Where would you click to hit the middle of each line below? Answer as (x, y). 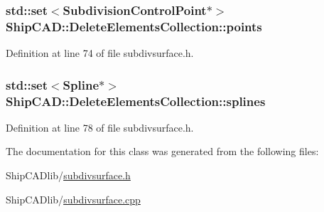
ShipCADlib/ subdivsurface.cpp (73, 199)
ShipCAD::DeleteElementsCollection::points (134, 26)
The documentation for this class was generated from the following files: (162, 151)
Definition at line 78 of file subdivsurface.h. (100, 127)
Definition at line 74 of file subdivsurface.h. (100, 53)
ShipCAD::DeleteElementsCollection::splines (136, 101)
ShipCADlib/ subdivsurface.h (68, 175)
